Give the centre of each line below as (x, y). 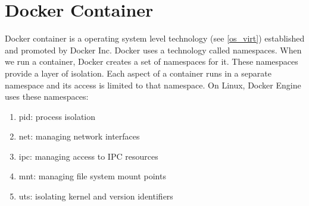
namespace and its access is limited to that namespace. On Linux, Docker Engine (153, 85)
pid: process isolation (57, 116)
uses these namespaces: (47, 96)
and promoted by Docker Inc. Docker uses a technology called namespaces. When (153, 50)
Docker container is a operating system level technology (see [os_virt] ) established (155, 38)
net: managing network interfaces (79, 136)
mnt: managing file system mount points (92, 176)
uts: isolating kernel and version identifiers (96, 196)
